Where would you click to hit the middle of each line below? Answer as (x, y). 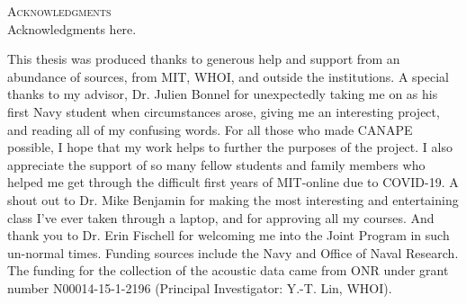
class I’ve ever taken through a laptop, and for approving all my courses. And (221, 217)
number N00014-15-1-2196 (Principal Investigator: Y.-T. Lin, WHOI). (200, 287)
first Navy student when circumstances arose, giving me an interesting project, (224, 111)
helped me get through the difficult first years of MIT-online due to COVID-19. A (233, 182)
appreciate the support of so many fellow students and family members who (216, 164)
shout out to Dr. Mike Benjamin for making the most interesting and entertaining (233, 199)
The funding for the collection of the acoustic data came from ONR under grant (228, 270)
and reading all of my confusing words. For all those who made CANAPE (210, 129)
